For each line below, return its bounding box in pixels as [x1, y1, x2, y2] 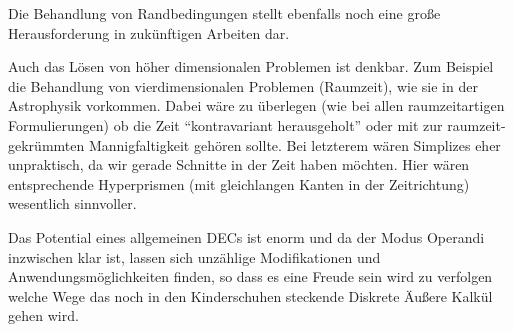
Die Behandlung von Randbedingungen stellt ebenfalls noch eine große [8, 3, 441, 23]
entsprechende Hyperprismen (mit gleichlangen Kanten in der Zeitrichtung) [8, 173, 470, 194]
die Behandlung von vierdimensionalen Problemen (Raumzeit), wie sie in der [8, 75, 478, 96]
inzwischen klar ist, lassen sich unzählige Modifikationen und [8, 246, 381, 267]
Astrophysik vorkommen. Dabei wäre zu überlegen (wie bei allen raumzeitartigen [8, 95, 505, 116]
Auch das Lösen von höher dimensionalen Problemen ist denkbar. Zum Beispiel [8, 56, 494, 77]
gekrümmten [8, 134, 85, 155]
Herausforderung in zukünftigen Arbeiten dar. [8, 22, 290, 43]
